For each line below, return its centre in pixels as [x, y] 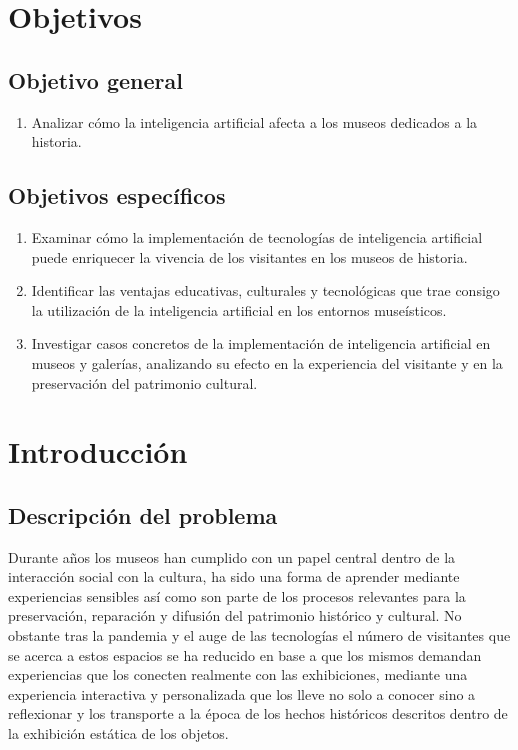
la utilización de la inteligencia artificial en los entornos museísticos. [239, 309]
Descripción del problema [143, 514]
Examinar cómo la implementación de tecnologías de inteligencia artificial [257, 236]
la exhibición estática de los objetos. [118, 733]
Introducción [98, 451]
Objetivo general [95, 79]
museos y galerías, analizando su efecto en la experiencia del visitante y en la [267, 362]
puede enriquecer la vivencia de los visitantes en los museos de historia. [249, 256]
